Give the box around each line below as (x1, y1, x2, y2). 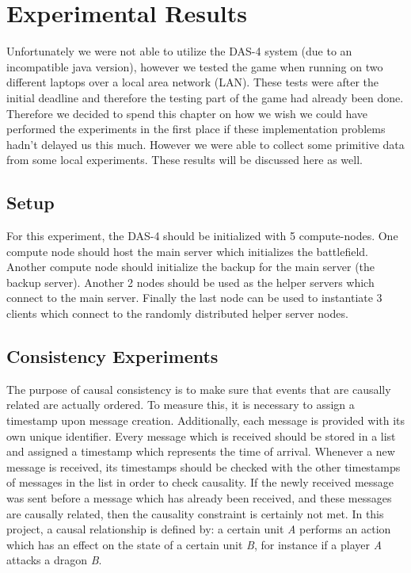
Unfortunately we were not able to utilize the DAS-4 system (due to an (6, 43, 352, 59)
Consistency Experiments (6, 344, 219, 369)
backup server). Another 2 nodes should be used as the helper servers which (6, 273, 375, 290)
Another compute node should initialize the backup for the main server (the (6, 258, 375, 275)
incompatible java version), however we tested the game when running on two (6, 58, 383, 74)
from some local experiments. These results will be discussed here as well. (6, 151, 363, 168)
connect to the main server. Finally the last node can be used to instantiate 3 (6, 289, 382, 306)
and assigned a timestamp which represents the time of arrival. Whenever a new (6, 443, 395, 460)
